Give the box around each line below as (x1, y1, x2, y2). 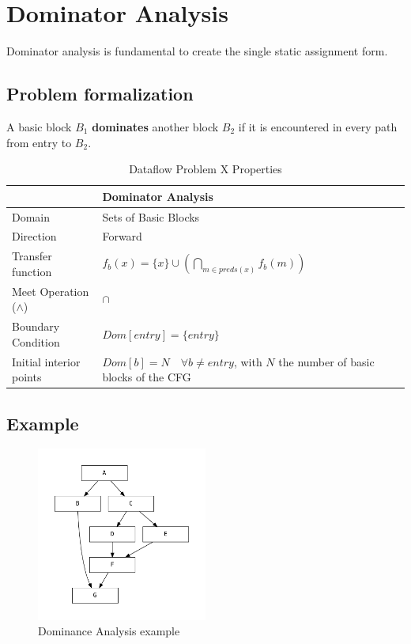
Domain (12, 208, 51, 225)
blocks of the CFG (102, 369, 191, 385)
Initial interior (12, 353, 81, 369)
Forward (102, 228, 142, 244)
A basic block (6, 118, 72, 134)
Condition (12, 333, 60, 350)
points (12, 369, 42, 385)
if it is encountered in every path (238, 118, 398, 134)
